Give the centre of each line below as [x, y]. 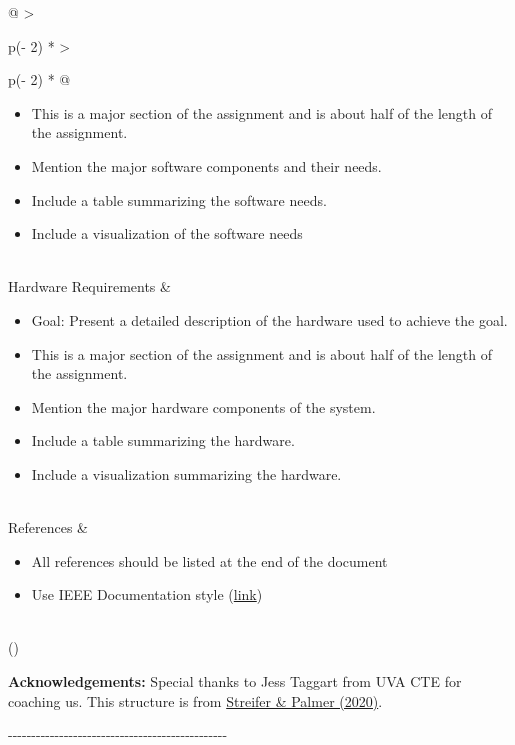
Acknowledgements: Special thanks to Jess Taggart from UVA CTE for [235, 681]
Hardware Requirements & [89, 286]
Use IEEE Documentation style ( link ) [147, 594]
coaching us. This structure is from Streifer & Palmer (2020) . [195, 700]
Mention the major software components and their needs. [206, 165]
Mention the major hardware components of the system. [203, 406]
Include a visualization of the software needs [167, 233]
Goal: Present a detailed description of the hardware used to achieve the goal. [269, 319]
